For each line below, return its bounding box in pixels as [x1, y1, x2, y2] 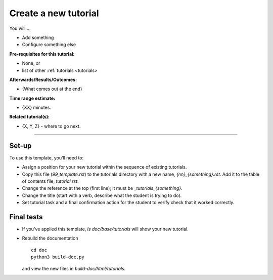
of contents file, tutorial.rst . [22, 178, 79, 184]
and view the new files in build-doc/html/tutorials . [22, 265, 126, 271]
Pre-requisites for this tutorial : [9, 51, 75, 57]
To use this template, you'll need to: [9, 154, 84, 161]
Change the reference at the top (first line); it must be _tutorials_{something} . [22, 185, 183, 191]
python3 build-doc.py [31, 254, 84, 260]
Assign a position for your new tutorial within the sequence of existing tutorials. [22, 164, 187, 170]
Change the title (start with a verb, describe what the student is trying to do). [22, 192, 182, 198]
